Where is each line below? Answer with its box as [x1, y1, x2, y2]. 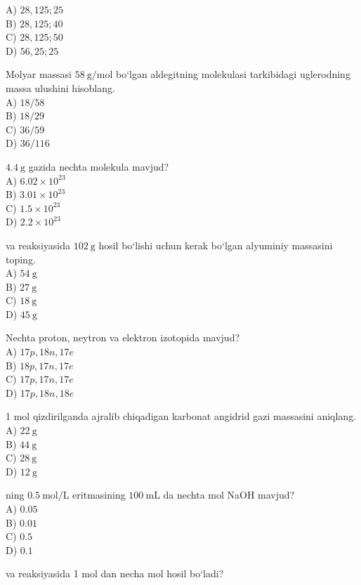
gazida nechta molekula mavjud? [28, 159, 169, 173]
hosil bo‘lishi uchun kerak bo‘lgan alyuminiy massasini [98, 237, 333, 252]
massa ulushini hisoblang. [6, 80, 115, 95]
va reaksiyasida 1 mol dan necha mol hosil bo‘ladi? [6, 566, 224, 581]
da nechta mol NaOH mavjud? [163, 487, 295, 502]
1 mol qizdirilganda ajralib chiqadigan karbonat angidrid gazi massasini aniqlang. [6, 409, 357, 423]
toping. [6, 251, 36, 266]
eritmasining [72, 487, 126, 502]
